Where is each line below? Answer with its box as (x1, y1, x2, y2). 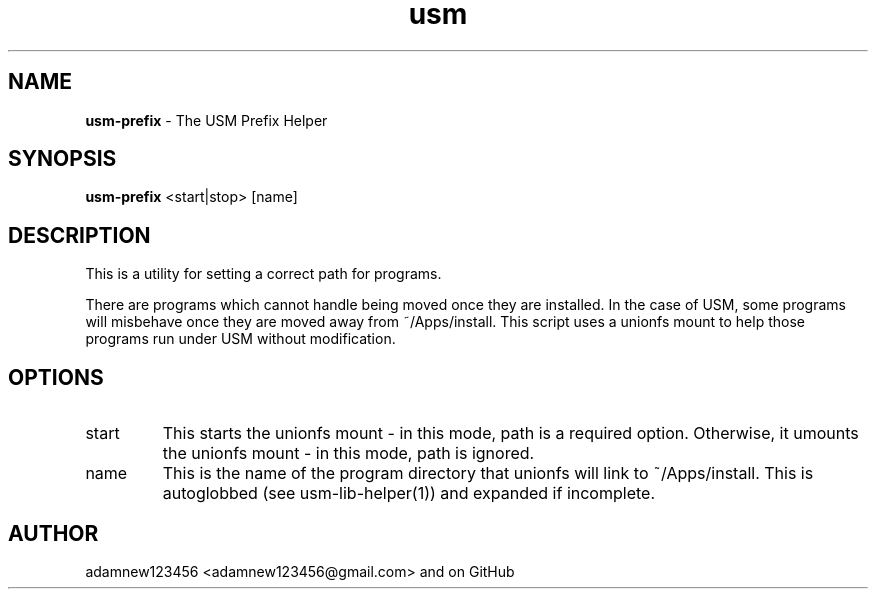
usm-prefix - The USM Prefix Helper (85, 111, 328, 129)
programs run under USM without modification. (85, 330, 396, 348)
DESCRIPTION (8, 222, 151, 248)
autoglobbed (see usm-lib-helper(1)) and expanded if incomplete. (162, 483, 655, 504)
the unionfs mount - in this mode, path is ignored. (162, 443, 535, 464)
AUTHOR (8, 520, 99, 546)
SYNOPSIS (8, 146, 117, 172)
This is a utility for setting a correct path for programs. (85, 265, 442, 283)
